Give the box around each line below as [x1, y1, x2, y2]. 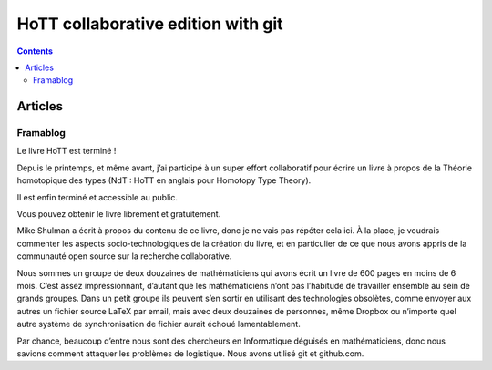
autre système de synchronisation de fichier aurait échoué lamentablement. [16, 319, 301, 330]
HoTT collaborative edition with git [16, 14, 283, 34]
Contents [16, 46, 54, 57]
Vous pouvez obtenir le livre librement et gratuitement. [16, 209, 221, 220]
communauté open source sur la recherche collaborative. [16, 251, 232, 262]
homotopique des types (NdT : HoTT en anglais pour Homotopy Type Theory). [16, 175, 312, 186]
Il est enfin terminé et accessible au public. [16, 191, 178, 202]
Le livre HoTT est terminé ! [16, 146, 117, 157]
